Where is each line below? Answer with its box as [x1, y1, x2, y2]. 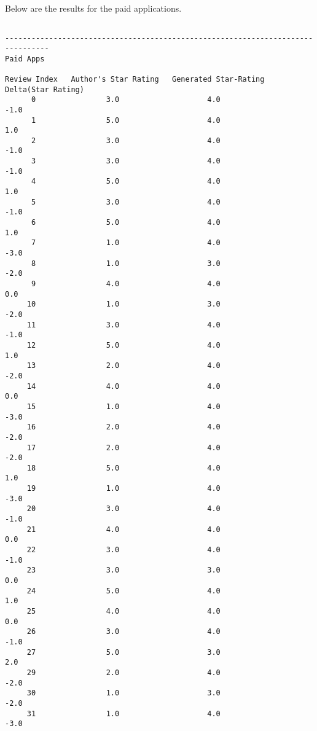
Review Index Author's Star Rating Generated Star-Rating [5, 74, 265, 84]
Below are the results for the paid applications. [5, 2, 182, 14]
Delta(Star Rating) [5, 85, 84, 94]
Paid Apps [5, 54, 45, 63]
